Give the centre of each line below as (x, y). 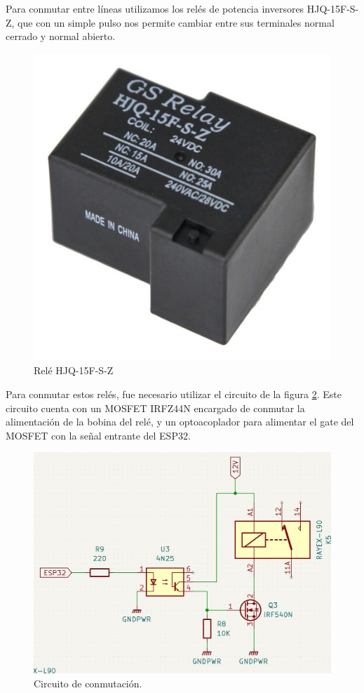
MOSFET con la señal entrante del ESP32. (98, 435)
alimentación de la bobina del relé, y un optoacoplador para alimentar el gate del (180, 422)
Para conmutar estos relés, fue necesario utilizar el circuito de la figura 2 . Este (174, 394)
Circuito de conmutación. (88, 684)
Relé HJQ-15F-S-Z (74, 370)
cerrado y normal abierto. (61, 36)
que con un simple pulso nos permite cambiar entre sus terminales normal (176, 22)
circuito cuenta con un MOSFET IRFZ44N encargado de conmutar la (155, 408)
